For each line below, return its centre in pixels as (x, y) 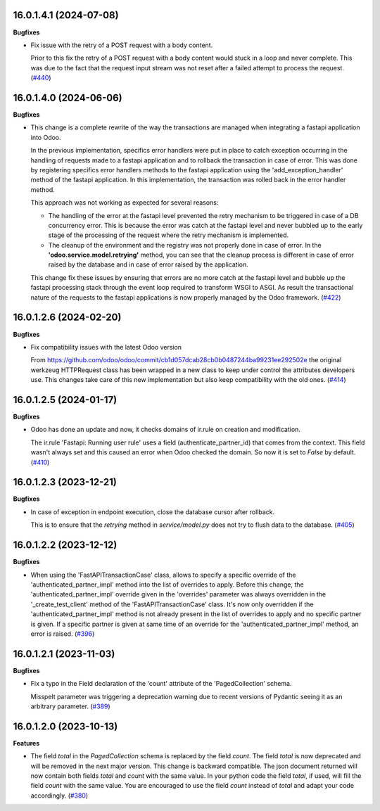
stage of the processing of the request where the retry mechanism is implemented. (169, 235)
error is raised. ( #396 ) (63, 634)
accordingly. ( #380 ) (59, 796)
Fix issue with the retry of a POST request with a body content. (122, 45)
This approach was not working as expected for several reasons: (125, 203)
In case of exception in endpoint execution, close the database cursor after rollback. (153, 512)
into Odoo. (46, 137)
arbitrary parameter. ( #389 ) (70, 706)
